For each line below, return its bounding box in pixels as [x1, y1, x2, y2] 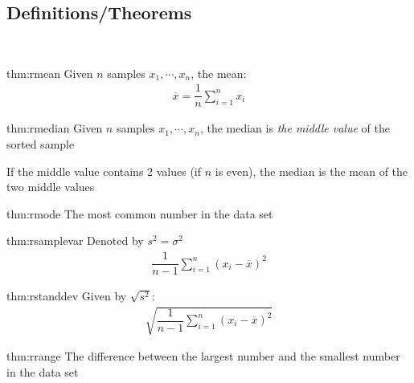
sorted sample [6, 136, 75, 153]
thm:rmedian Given [6, 120, 103, 136]
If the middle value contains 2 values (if [6, 162, 202, 179]
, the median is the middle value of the [199, 120, 390, 136]
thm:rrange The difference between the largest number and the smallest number [6, 348, 400, 365]
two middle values [6, 178, 95, 195]
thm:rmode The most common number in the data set [6, 205, 273, 222]
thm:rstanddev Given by [6, 287, 127, 304]
